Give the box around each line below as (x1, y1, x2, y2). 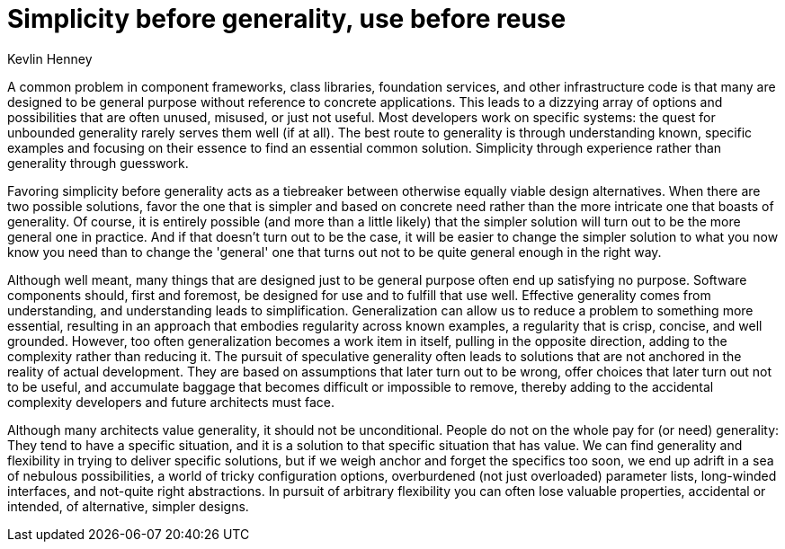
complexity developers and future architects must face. (7, 394, 335, 410)
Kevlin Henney (7, 50, 93, 66)
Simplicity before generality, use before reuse (7, 4, 566, 34)
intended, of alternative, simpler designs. (7, 498, 249, 514)
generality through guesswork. (7, 155, 189, 171)
